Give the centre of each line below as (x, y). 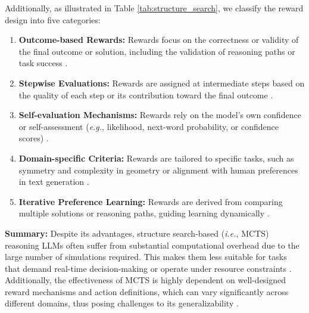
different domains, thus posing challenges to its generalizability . (122, 303)
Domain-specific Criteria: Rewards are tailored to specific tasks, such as (156, 158)
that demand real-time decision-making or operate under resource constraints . (148, 268)
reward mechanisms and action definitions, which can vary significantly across (147, 291)
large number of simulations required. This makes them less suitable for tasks (146, 257)
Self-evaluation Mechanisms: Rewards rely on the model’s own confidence (160, 115)
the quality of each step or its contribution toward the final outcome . (146, 94)
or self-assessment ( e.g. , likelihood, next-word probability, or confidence (149, 126)
